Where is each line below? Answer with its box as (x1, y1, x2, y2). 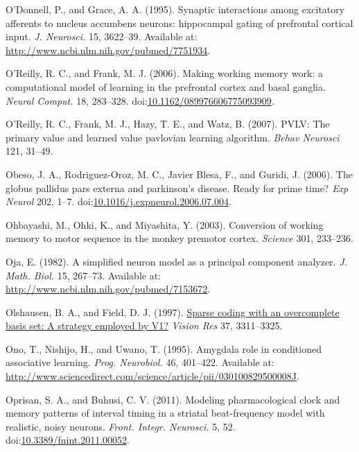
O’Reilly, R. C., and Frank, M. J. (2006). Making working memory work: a (6, 66, 323, 80)
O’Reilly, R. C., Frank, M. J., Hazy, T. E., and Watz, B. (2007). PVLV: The (6, 116, 330, 131)
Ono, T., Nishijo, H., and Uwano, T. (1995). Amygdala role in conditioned (6, 341, 322, 356)
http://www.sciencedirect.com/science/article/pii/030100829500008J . (6, 369, 299, 383)
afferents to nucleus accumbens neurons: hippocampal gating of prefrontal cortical (6, 15, 353, 30)
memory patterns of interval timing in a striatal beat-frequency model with (6, 406, 325, 420)
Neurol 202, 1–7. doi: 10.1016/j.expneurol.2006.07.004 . (6, 194, 231, 209)
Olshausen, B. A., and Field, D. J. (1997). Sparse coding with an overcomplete (6, 304, 340, 319)
